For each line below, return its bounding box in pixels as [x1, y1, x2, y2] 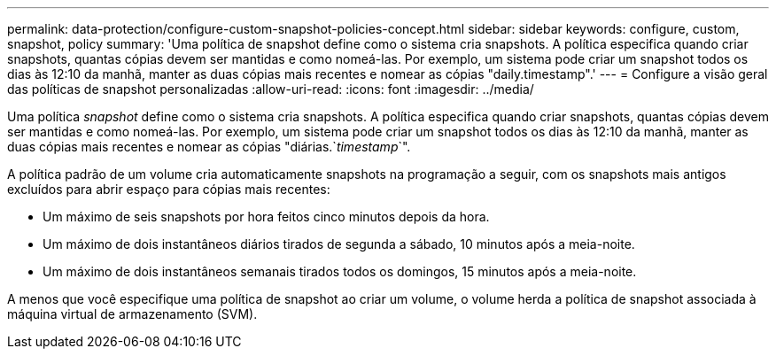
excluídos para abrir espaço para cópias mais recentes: [7, 182, 330, 197]
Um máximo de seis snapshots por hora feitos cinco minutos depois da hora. [43, 209, 490, 224]
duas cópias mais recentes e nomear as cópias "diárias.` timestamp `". [7, 139, 411, 154]
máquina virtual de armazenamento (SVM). [7, 306, 258, 321]
